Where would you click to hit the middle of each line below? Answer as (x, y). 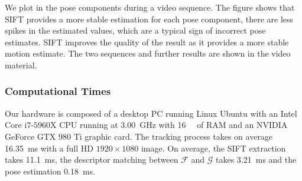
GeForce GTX (30, 136)
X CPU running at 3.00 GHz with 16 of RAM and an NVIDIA (169, 125)
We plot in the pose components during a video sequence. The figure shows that (150, 7)
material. (21, 65)
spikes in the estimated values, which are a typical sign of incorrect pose (135, 30)
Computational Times (58, 91)
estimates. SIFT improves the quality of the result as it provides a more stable (147, 42)
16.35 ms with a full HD (49, 148)
